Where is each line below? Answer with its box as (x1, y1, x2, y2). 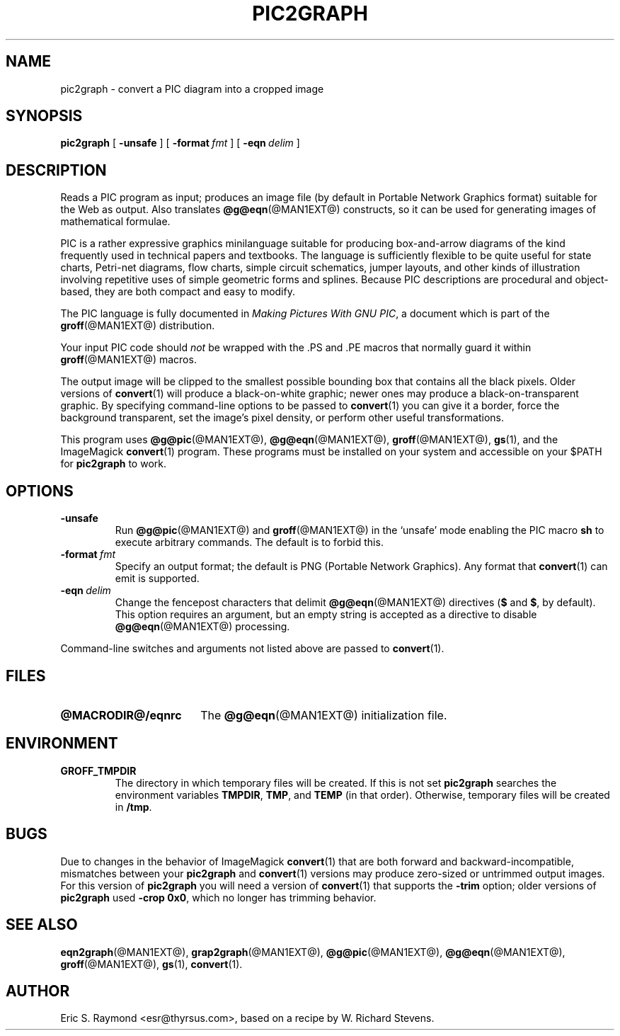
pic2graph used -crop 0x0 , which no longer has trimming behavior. (60, 891, 377, 904)
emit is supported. (115, 572, 200, 585)
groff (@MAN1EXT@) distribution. (60, 319, 215, 332)
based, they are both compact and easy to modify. (60, 285, 295, 298)
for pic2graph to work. (60, 457, 166, 470)
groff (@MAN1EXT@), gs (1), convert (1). (60, 957, 243, 970)
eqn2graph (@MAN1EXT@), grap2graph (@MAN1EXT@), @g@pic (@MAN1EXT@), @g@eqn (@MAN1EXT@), (60, 945, 566, 958)
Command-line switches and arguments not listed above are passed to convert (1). (60, 642, 444, 655)
